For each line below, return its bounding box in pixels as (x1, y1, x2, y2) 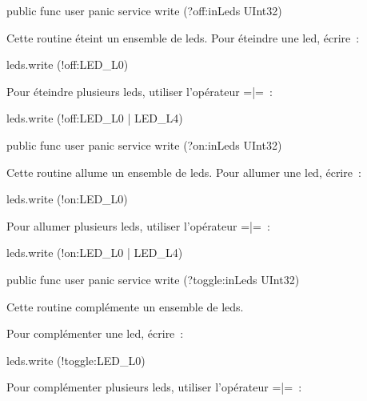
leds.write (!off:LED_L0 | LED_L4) (6, 110, 183, 126)
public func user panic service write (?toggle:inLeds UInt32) (6, 271, 300, 287)
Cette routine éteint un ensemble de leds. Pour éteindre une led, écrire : (6, 29, 360, 46)
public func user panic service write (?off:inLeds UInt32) (6, 2, 282, 18)
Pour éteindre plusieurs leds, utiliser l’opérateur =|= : (6, 82, 273, 99)
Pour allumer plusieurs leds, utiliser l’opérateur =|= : (6, 217, 270, 234)
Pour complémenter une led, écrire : (6, 325, 184, 342)
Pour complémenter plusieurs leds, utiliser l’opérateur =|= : (6, 379, 302, 395)
